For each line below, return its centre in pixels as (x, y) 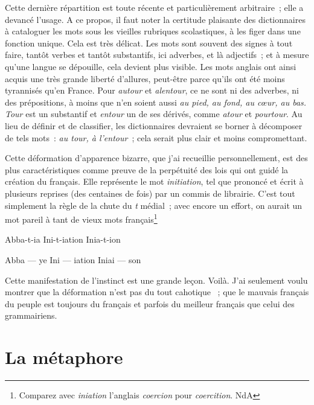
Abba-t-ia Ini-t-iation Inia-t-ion (63, 239)
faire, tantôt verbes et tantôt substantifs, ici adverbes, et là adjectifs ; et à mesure (157, 55)
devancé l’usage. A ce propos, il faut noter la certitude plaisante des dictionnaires (155, 19)
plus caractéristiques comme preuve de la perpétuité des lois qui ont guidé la (147, 169)
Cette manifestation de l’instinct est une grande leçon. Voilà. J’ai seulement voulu (156, 280)
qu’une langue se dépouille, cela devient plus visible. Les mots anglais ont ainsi (151, 66)
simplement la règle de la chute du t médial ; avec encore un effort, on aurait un (154, 205)
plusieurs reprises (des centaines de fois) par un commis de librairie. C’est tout (150, 193)
